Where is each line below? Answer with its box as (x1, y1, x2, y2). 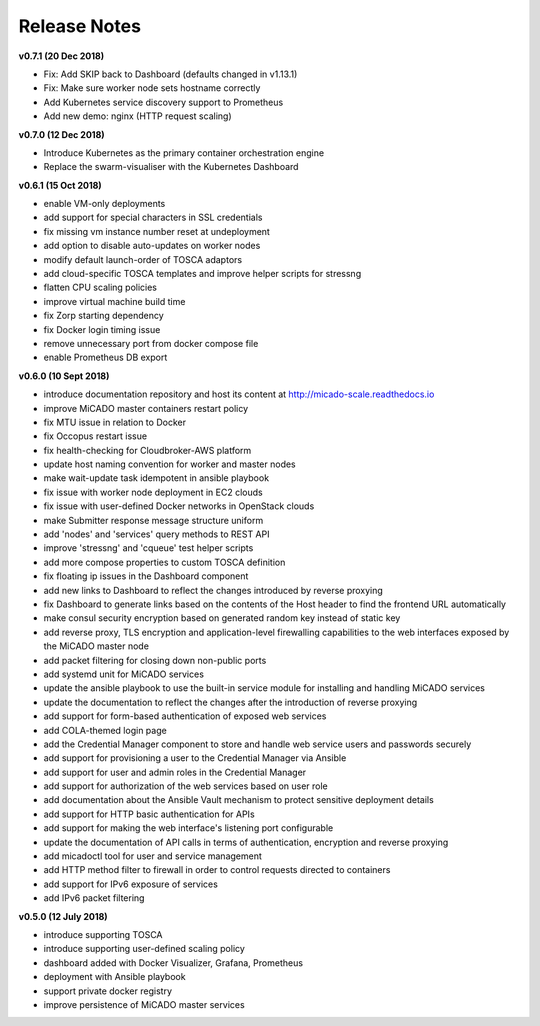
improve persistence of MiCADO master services (43, 998, 245, 1010)
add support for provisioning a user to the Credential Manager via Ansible (43, 752, 347, 764)
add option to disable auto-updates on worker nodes (43, 240, 261, 252)
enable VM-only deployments (43, 198, 166, 210)
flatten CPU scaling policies (43, 281, 158, 294)
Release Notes (18, 15, 142, 37)
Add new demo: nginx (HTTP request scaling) (43, 110, 232, 122)
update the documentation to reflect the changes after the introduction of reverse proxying (43, 696, 418, 708)
